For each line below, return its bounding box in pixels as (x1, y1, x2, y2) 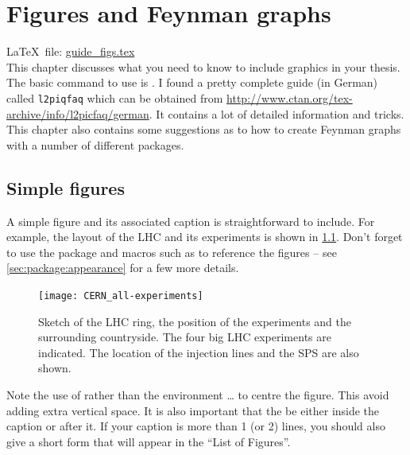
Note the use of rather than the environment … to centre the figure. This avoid (6, 386, 389, 402)
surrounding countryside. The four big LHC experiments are (38, 329, 331, 345)
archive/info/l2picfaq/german (6, 105, 149, 122)
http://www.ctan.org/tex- (226, 89, 353, 106)
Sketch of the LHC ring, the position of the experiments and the (38, 313, 351, 329)
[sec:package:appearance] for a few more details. (6, 259, 239, 276)
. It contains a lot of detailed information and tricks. (149, 105, 404, 122)
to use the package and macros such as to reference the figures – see (6, 243, 337, 260)
